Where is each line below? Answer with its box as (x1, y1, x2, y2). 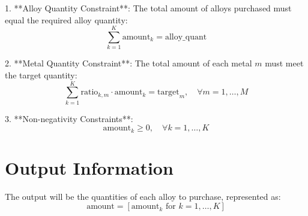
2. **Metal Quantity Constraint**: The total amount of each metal (5, 57, 252, 69)
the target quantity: (5, 68, 77, 81)
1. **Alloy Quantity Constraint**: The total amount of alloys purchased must (5, 2, 292, 14)
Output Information (5, 155, 174, 180)
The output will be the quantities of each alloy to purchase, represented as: (5, 190, 281, 202)
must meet (265, 57, 304, 69)
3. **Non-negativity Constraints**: (5, 112, 133, 124)
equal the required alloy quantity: (5, 13, 128, 26)
